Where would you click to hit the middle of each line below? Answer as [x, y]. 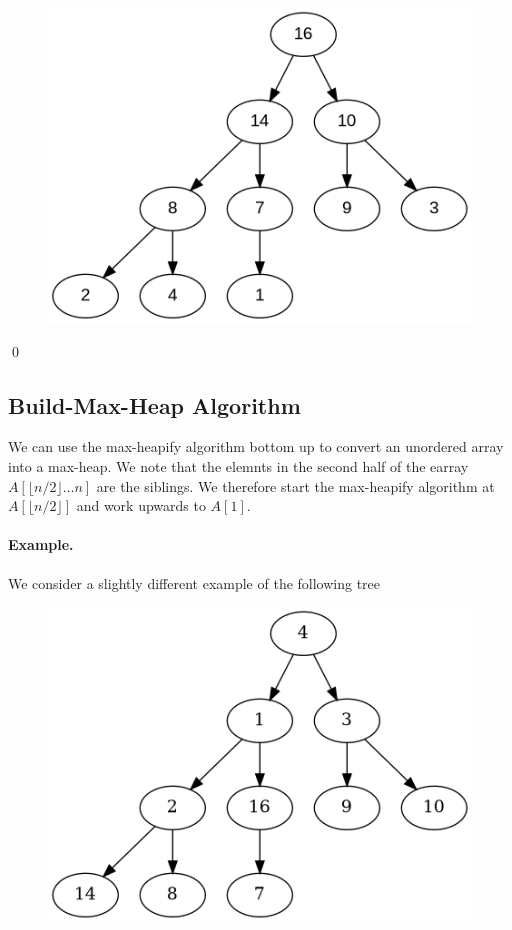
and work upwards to [141, 505]
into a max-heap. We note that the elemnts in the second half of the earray [238, 466]
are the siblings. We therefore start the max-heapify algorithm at [295, 485]
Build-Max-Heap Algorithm [154, 404]
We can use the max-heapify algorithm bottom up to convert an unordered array [256, 446]
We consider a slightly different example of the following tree [194, 582]
